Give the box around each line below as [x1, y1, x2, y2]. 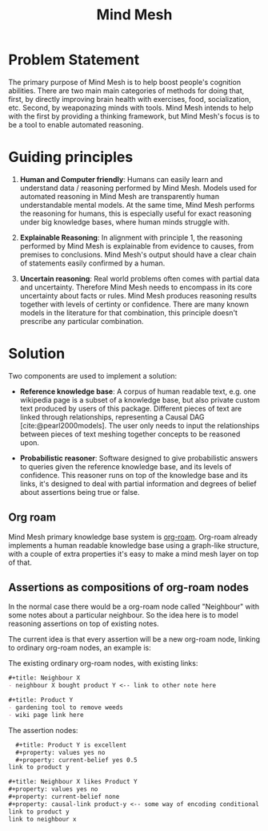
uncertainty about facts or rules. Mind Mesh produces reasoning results [19, 290, 258, 300]
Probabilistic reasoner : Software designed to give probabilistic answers [19, 453, 258, 463]
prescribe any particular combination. [19, 316, 144, 326]
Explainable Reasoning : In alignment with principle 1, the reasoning [19, 233, 242, 242]
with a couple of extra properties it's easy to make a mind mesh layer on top [8, 549, 259, 558]
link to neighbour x [8, 815, 78, 823]
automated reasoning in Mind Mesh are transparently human [19, 191, 220, 201]
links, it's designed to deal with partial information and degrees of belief [19, 479, 258, 488]
